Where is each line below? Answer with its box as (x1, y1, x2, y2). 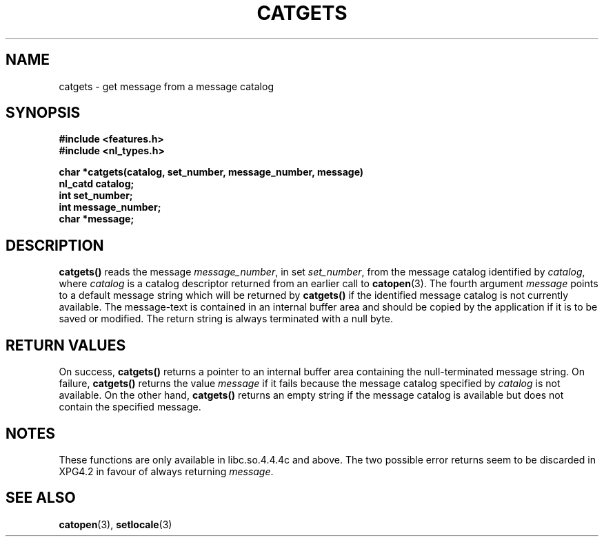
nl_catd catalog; (59, 178, 134, 190)
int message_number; (59, 201, 161, 213)
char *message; (59, 213, 134, 225)
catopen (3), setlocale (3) (59, 518, 172, 530)
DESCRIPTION (6, 236, 104, 254)
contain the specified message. (59, 401, 201, 413)
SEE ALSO (6, 489, 76, 507)
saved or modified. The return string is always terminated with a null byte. (59, 313, 393, 325)
